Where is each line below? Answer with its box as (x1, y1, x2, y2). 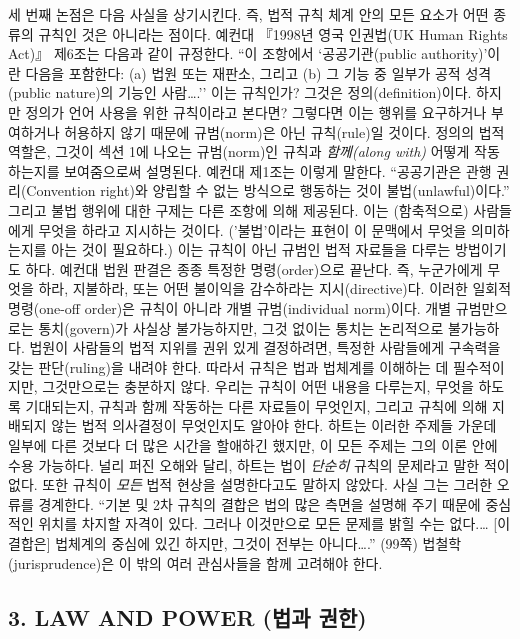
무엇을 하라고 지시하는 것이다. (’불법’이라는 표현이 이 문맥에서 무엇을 (38, 219, 467, 240)
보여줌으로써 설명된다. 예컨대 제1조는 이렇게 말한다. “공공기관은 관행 (64, 160, 492, 181)
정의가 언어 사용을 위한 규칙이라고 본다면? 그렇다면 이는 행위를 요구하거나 (25, 101, 487, 122)
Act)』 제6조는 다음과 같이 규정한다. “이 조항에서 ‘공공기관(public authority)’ (8, 43, 488, 64)
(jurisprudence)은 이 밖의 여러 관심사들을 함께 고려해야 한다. (8, 552, 383, 573)
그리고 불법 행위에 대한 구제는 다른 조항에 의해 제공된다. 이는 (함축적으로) (8, 199, 469, 220)
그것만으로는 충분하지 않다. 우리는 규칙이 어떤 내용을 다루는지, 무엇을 (42, 376, 474, 397)
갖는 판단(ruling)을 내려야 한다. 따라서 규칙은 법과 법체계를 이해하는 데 (8, 356, 449, 377)
